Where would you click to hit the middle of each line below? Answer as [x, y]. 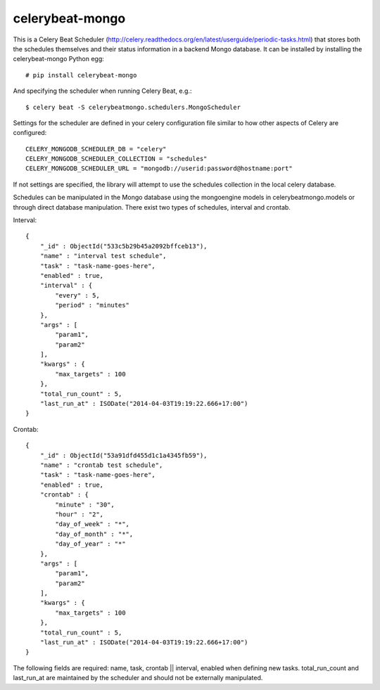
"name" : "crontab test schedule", [101, 465]
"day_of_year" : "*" [90, 544]
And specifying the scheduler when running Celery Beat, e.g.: [102, 91]
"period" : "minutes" [93, 305]
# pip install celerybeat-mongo [81, 75]
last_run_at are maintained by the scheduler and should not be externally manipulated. [138, 678]
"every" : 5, [77, 295]
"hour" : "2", [80, 514]
